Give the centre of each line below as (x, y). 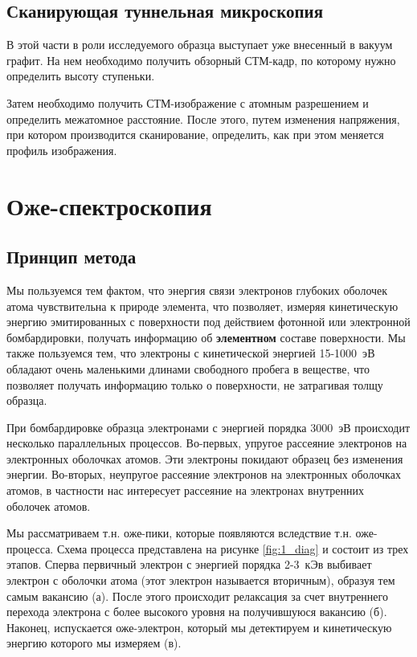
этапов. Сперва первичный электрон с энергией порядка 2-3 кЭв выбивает (189, 564)
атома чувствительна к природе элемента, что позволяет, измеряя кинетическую (202, 306)
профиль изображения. (62, 150)
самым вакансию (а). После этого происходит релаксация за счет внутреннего (197, 596)
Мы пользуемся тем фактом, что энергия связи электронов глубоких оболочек (197, 290)
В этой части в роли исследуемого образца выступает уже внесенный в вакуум (200, 45)
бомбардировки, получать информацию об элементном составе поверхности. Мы (206, 337)
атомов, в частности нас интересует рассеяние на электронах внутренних (186, 490)
